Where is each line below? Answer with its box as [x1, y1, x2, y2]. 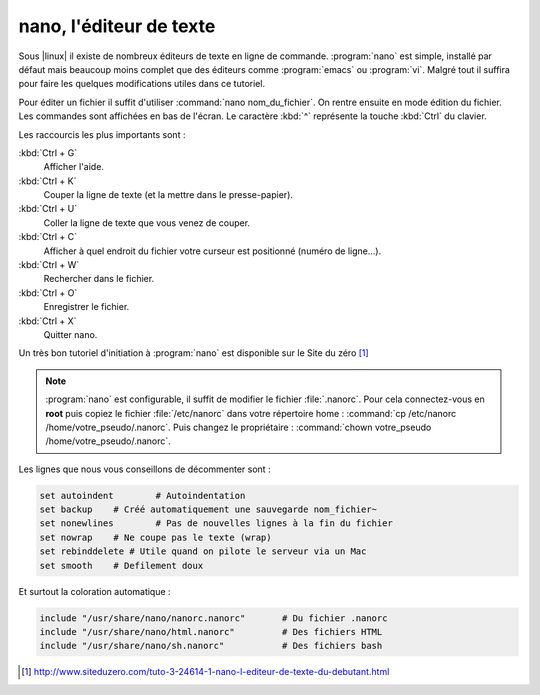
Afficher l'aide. [43, 161, 105, 173]
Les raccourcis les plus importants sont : [18, 128, 186, 140]
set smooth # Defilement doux [39, 560, 204, 571]
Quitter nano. [43, 328, 98, 340]
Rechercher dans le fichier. [43, 273, 155, 285]
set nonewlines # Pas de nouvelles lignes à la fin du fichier [39, 518, 394, 529]
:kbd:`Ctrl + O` [18, 286, 78, 299]
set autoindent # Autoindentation [39, 490, 246, 501]
